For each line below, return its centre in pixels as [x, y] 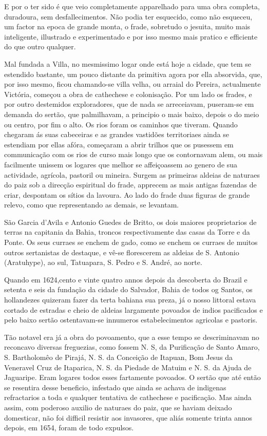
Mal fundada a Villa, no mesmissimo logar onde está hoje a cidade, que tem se [128, 63]
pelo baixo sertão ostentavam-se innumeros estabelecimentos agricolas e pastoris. [131, 320]
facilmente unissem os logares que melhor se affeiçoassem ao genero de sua [121, 164]
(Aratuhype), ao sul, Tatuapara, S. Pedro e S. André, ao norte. [103, 262]
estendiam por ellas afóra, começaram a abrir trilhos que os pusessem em [119, 144]
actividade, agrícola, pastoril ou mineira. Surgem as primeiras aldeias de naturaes [132, 174]
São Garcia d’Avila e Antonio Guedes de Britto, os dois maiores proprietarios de [130, 222]
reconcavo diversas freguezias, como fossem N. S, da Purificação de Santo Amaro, [132, 347]
